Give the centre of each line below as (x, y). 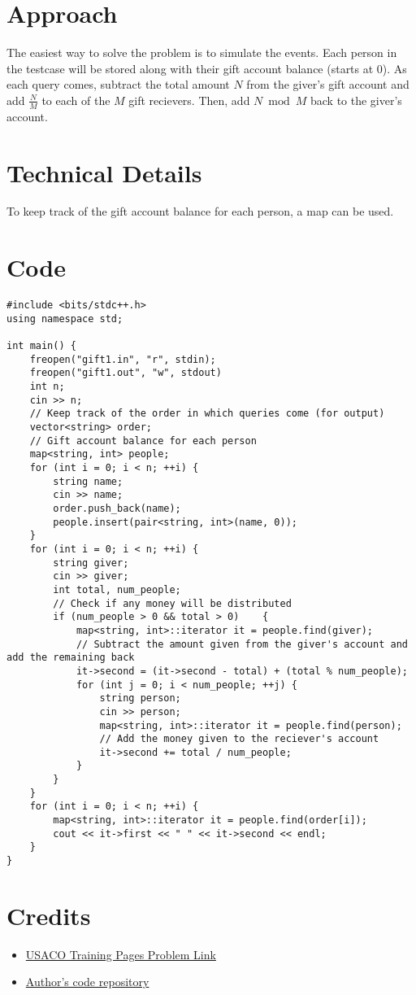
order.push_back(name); (117, 509)
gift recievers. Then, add (189, 100)
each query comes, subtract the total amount (118, 84)
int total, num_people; (117, 589)
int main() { (41, 346)
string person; (140, 698)
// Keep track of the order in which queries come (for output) (207, 414)
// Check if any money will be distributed (172, 603)
